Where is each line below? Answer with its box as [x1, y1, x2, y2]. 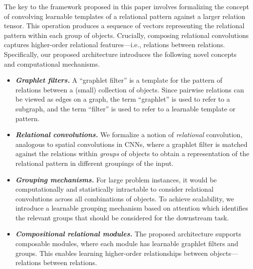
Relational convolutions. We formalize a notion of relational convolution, [15, 129, 243, 140]
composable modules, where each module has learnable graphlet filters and [15, 238, 238, 249]
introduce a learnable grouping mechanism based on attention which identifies [15, 203, 248, 213]
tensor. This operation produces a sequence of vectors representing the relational [4, 20, 245, 31]
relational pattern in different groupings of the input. [15, 158, 174, 168]
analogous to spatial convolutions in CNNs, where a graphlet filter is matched [15, 139, 248, 149]
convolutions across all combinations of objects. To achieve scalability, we [15, 193, 234, 203]
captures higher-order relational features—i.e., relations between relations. [4, 39, 225, 50]
